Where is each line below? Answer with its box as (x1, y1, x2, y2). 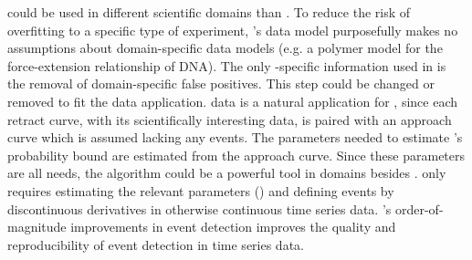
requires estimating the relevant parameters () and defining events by (7, 181, 394, 200)
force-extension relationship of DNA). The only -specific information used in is (7, 56, 446, 75)
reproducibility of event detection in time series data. (7, 234, 304, 254)
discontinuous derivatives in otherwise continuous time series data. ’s (7, 199, 392, 218)
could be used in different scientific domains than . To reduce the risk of (7, 3, 411, 21)
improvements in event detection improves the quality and (70, 217, 396, 236)
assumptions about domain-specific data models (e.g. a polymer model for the (7, 38, 443, 57)
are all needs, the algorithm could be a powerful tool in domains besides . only (7, 163, 446, 182)
